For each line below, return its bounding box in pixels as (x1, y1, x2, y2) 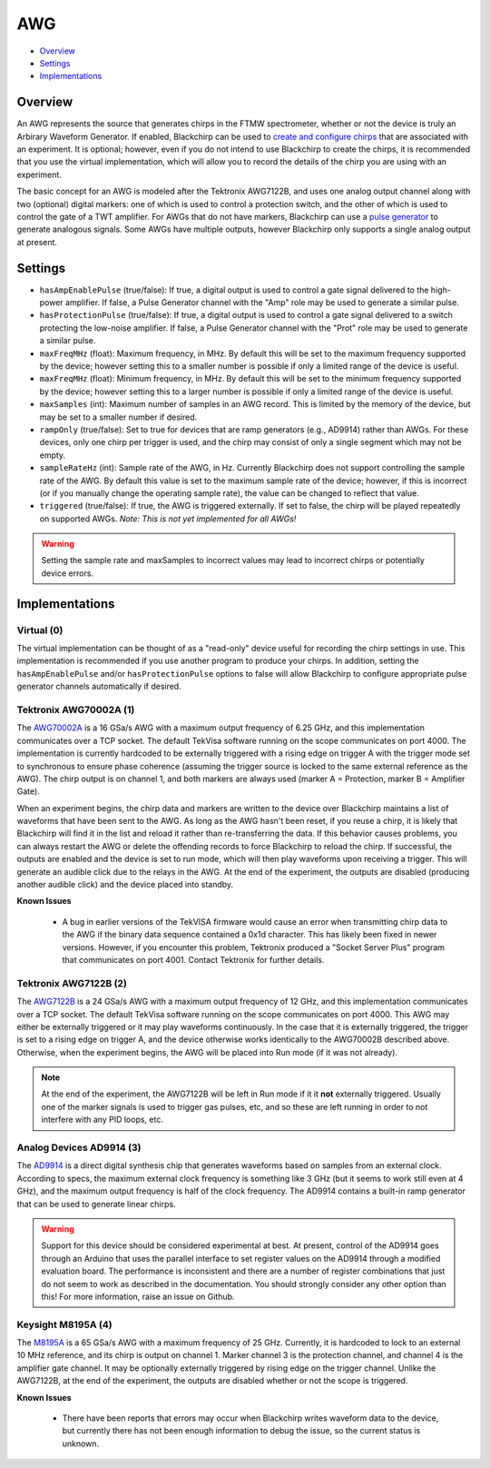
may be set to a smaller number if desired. (39, 412, 198, 422)
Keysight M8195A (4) (16, 1318, 113, 1331)
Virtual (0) (16, 623, 64, 636)
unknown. (62, 1438, 100, 1449)
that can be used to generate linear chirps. (16, 1198, 176, 1209)
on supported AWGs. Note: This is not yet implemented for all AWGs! (39, 513, 297, 524)
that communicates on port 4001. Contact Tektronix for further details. (62, 954, 325, 965)
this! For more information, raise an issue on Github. (41, 1291, 235, 1302)
